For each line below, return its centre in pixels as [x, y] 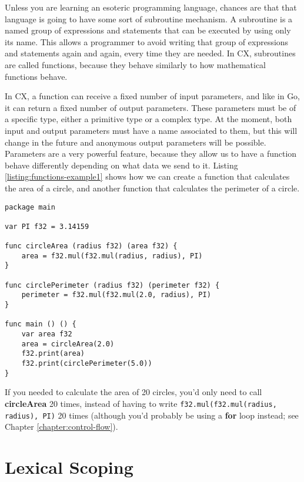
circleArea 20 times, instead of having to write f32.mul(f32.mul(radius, [141, 403]
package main [30, 207]
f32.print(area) [53, 354]
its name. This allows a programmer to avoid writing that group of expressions [147, 41]
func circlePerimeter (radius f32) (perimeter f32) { [112, 285]
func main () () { [41, 324]
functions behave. [36, 76]
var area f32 [47, 334]
